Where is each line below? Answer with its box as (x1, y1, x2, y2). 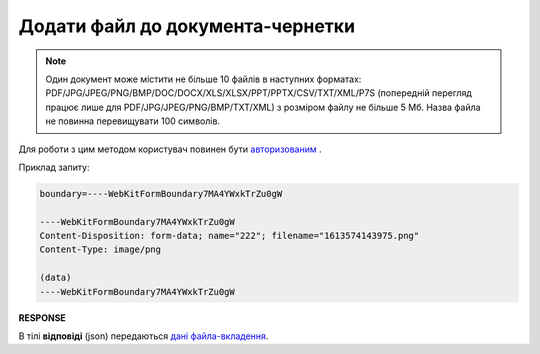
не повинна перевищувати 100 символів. (45, 115, 220, 127)
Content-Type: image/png (39, 244, 162, 255)
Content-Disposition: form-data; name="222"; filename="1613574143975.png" (39, 230, 420, 242)
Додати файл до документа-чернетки (18, 15, 355, 37)
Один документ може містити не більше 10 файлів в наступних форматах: (45, 73, 362, 85)
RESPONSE (18, 311, 67, 324)
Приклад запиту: (18, 161, 90, 173)
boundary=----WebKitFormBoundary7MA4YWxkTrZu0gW (39, 188, 283, 199)
